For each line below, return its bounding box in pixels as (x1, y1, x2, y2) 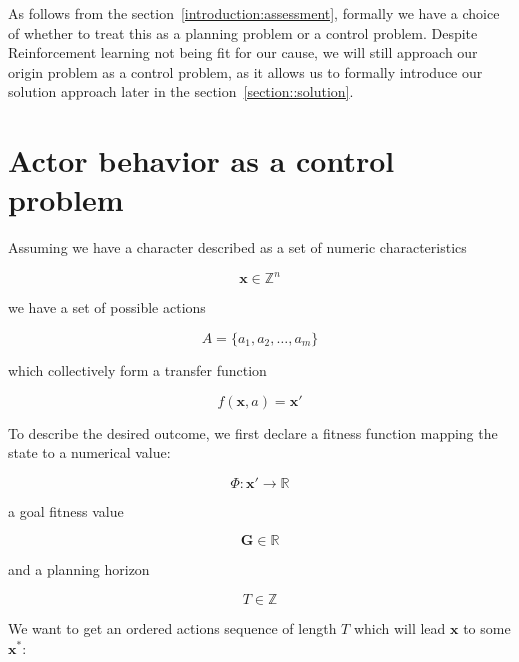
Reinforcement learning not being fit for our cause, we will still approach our (8, 42, 478, 63)
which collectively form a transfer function (8, 359, 267, 380)
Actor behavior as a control (8, 140, 395, 181)
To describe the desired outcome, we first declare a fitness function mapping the (8, 422, 498, 443)
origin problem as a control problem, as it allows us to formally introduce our (8, 61, 483, 82)
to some (463, 617, 511, 638)
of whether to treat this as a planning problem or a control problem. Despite (8, 22, 478, 43)
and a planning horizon (8, 559, 150, 580)
